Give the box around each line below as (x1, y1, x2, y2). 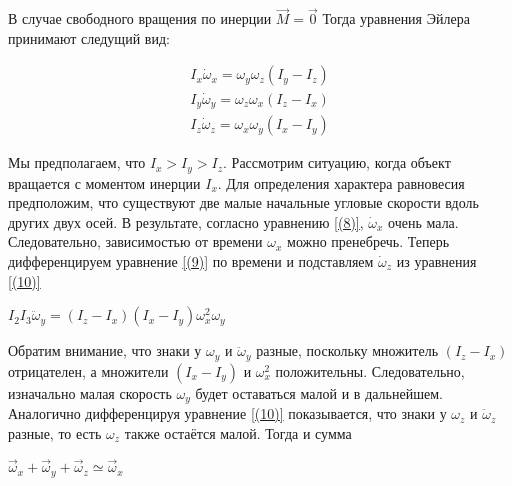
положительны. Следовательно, (275, 360, 465, 381)
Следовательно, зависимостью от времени (8, 231, 263, 252)
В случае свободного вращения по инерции (8, 8, 272, 29)
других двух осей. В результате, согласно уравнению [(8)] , (8, 211, 364, 232)
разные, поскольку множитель (256, 340, 439, 361)
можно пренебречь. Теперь (287, 231, 450, 252)
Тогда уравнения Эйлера (322, 8, 470, 29)
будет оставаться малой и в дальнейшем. (195, 382, 443, 403)
